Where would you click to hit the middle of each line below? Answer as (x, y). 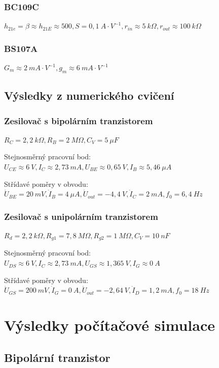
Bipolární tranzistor (57, 357)
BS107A (21, 48)
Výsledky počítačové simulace (109, 325)
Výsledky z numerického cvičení (89, 95)
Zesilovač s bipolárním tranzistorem (79, 120)
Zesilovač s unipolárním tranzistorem (81, 216)
